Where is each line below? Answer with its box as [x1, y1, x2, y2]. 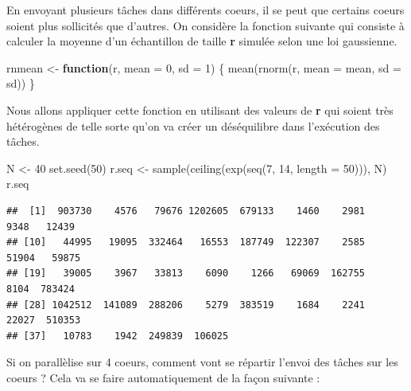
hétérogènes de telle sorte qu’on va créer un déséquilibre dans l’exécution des [6, 117, 380, 134]
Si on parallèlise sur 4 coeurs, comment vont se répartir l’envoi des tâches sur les [6, 354, 398, 370]
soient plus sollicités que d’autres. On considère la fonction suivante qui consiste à [6, 17, 405, 33]
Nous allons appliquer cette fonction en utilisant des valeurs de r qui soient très [6, 101, 394, 118]
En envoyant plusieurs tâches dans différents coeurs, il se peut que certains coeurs [6, 2, 405, 18]
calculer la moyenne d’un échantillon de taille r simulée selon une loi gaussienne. [6, 33, 397, 49]
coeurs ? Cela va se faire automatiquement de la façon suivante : [6, 369, 320, 385]
